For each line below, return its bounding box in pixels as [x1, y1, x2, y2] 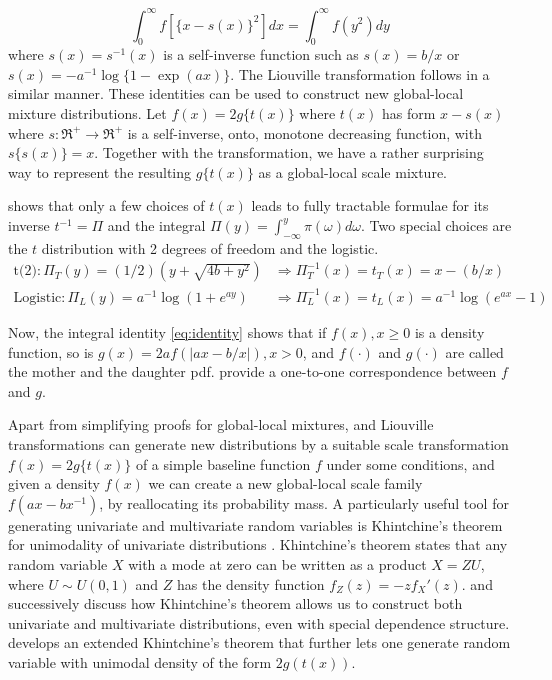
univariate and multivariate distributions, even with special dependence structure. [8, 612, 510, 633]
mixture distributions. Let [8, 103, 167, 124]
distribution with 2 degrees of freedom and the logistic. [41, 237, 379, 258]
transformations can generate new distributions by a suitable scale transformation [8, 433, 509, 454]
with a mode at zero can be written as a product [128, 553, 427, 574]
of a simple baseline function [135, 453, 311, 474]
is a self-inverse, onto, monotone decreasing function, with [127, 122, 482, 143]
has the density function [177, 573, 325, 594]
